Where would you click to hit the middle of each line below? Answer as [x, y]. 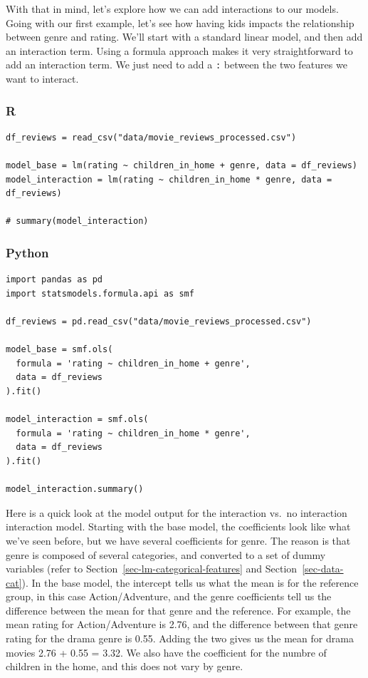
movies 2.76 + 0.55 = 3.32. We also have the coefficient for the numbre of [166, 652]
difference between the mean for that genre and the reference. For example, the [178, 610]
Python [27, 252]
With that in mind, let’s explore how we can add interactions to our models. [172, 9]
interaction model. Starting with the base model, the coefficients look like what [178, 527]
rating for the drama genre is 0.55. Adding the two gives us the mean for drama [180, 638]
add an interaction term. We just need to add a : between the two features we [177, 65]
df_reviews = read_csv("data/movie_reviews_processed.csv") [151, 137]
